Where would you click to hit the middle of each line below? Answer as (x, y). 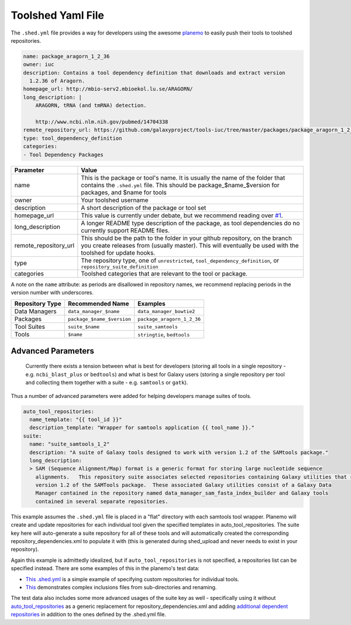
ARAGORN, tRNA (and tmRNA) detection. (91, 106)
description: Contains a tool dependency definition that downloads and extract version (154, 73)
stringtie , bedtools (164, 335)
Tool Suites (30, 327)
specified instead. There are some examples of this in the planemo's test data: (105, 568)
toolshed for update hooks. (118, 253)
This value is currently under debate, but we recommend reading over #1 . (182, 215)
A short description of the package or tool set (144, 208)
